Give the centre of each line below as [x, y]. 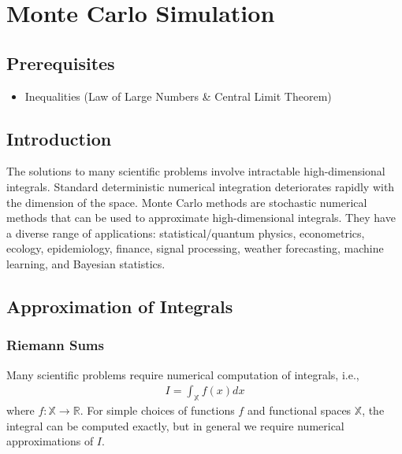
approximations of [50, 441]
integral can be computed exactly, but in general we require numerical [175, 425]
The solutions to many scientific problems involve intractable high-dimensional [196, 171]
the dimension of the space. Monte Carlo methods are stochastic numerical [187, 202]
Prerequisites [61, 63]
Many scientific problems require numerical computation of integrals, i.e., [183, 374]
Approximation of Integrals [120, 306]
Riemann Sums [55, 345]
